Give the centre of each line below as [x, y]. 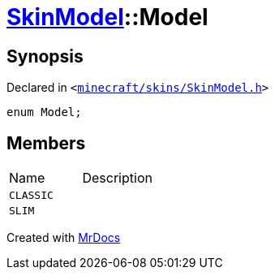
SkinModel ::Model [107, 17]
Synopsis [45, 56]
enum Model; [44, 112]
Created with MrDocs [64, 238]
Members [46, 143]
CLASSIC [31, 196]
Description [117, 178]
